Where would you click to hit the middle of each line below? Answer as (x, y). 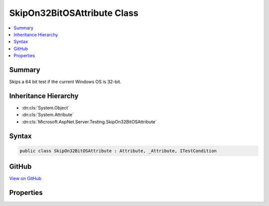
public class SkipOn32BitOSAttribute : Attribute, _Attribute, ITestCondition (118, 151)
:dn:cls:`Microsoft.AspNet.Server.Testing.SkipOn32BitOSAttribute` (89, 121)
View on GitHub (25, 179)
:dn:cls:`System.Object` (46, 107)
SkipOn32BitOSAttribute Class (74, 13)
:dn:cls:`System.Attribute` (48, 115)
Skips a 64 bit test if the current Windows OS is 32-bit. (65, 82)
